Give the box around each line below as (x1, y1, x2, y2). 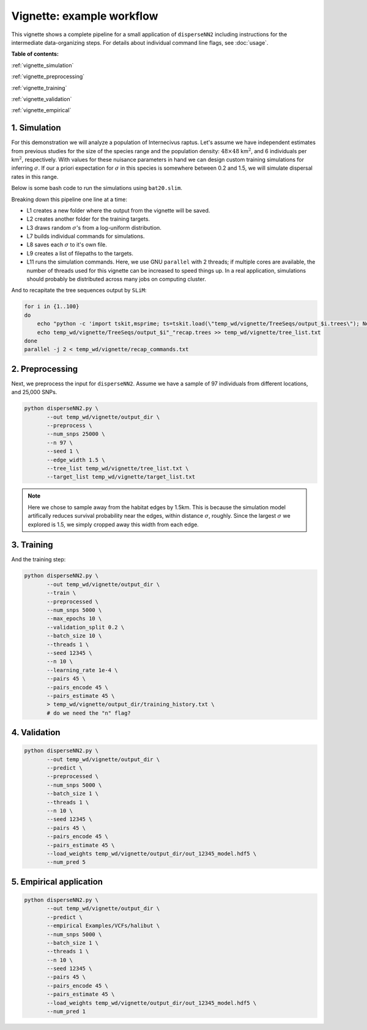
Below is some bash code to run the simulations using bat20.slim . (11, 184, 183, 192)
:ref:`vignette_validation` (11, 95, 72, 102)
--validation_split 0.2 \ (46, 624, 125, 630)
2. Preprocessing (11, 363, 78, 374)
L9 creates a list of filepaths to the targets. (26, 249, 134, 257)
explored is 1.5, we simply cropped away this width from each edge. (28, 521, 199, 528)
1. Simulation (11, 123, 61, 133)
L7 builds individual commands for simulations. (26, 233, 145, 240)
